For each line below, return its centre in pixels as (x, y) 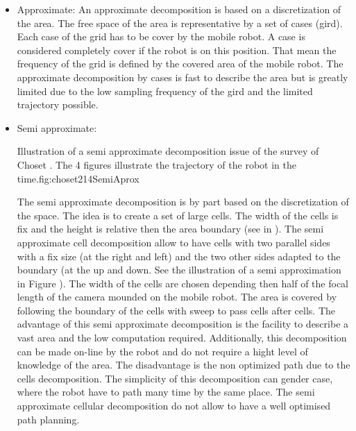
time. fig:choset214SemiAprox (78, 178)
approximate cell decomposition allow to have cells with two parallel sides (173, 242)
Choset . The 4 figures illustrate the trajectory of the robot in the (156, 164)
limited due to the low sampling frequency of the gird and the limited (165, 91)
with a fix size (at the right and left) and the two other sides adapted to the (179, 256)
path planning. (48, 419)
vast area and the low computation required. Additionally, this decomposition (182, 338)
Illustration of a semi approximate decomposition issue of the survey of (168, 151)
